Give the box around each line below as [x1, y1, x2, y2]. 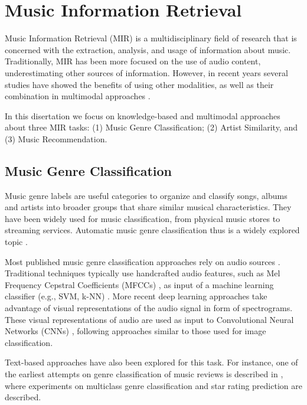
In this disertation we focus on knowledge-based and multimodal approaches [5, 109, 280, 122]
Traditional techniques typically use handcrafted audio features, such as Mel [5, 267, 280, 279]
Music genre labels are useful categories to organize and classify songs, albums [5, 189, 288, 201]
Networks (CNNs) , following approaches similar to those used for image [5, 325, 266, 337]
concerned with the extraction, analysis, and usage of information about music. [5, 43, 291, 55]
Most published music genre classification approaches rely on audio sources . [5, 255, 280, 267]
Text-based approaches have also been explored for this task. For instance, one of [5, 356, 298, 368]
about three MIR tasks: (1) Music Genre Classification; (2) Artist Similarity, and [5, 121, 298, 133]
